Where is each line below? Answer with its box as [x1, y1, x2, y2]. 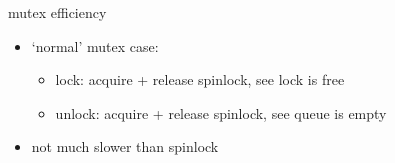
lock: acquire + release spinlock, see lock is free [55, 69, 345, 90]
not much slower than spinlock [31, 136, 219, 157]
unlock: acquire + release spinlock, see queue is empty [55, 102, 387, 123]
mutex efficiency [8, 2, 107, 22]
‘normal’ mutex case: [31, 35, 159, 56]
